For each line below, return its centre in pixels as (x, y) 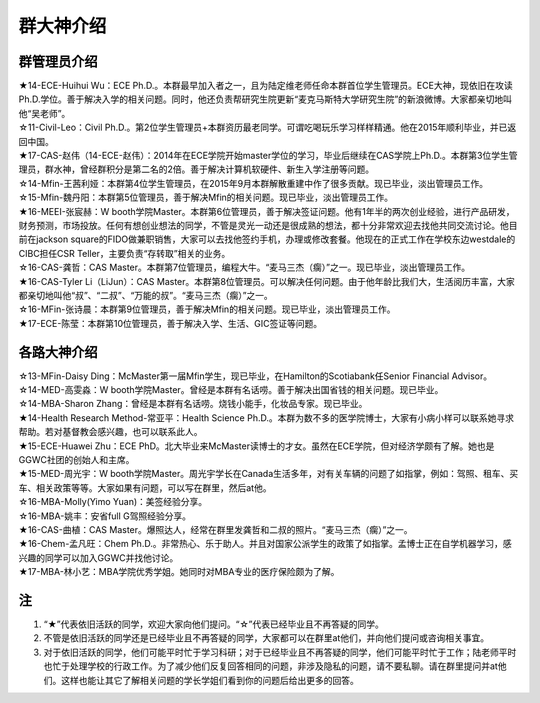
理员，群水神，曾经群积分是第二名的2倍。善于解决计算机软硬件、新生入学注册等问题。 (196, 169)
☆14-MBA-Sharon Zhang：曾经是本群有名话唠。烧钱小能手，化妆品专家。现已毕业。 (193, 404)
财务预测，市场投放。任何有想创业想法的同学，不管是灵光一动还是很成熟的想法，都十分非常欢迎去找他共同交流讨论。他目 (268, 225)
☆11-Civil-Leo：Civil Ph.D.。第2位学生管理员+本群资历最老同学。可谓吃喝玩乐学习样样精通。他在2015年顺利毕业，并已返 (267, 127)
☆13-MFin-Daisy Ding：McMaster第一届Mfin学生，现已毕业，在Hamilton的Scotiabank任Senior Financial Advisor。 (255, 376)
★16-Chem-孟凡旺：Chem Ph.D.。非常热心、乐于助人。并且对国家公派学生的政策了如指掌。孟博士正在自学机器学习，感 (265, 544)
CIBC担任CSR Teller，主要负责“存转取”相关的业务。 (124, 253)
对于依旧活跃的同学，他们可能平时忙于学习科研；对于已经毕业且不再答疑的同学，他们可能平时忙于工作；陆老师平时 (280, 652)
